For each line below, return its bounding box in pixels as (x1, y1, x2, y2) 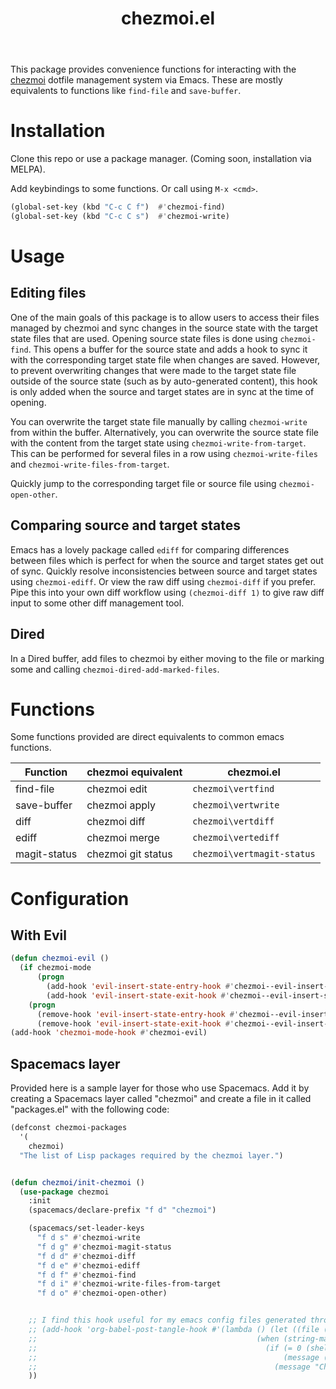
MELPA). (10, 163, 46, 176)
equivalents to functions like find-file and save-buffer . (10, 85, 242, 97)
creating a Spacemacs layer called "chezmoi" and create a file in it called (10, 1093, 312, 1105)
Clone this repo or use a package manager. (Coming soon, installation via (10, 153, 312, 165)
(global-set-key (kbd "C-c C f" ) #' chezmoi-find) (10, 202, 226, 212)
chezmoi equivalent (86, 765, 183, 779)
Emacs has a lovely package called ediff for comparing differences (10, 543, 290, 556)
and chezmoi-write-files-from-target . (10, 458, 170, 470)
